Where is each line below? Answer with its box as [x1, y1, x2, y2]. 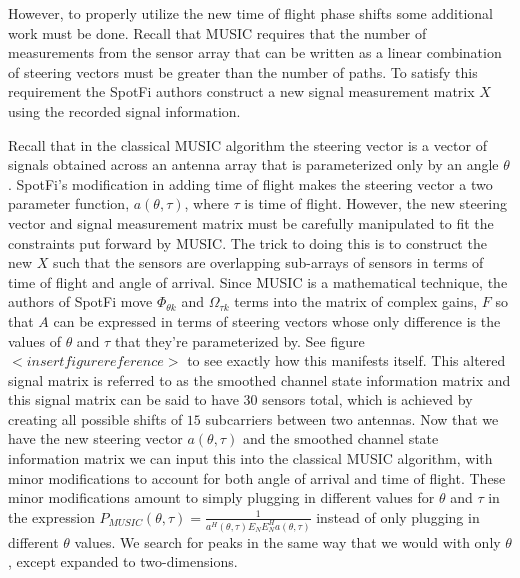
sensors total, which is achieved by [262, 389, 473, 410]
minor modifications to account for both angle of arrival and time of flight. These [8, 467, 506, 488]
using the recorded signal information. [8, 100, 241, 121]
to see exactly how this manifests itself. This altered [187, 350, 506, 371]
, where [184, 193, 229, 214]
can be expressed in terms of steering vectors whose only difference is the [53, 310, 501, 331]
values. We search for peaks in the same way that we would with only [74, 531, 501, 552]
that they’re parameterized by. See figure [114, 330, 365, 351]
